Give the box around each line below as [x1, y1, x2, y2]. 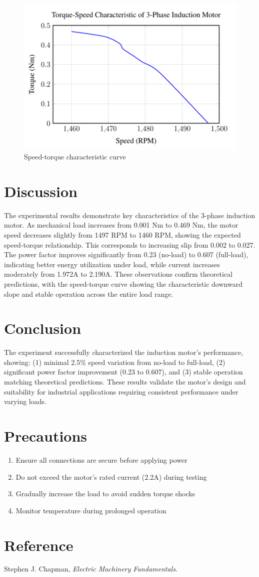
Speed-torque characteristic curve [24, 151, 126, 162]
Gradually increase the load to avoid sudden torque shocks [15, 488, 195, 499]
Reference [4, 534, 73, 555]
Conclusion [4, 318, 81, 338]
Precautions [4, 426, 87, 446]
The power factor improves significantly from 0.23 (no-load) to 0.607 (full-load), [4, 249, 248, 260]
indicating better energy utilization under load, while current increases [4, 259, 220, 269]
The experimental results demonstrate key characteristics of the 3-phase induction [4, 210, 255, 220]
